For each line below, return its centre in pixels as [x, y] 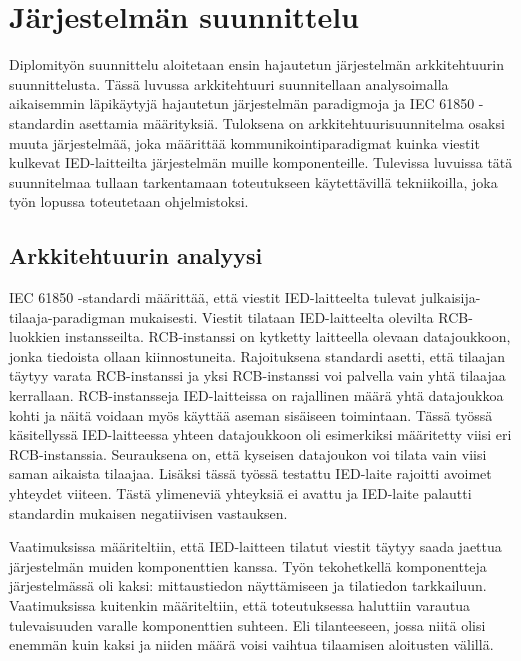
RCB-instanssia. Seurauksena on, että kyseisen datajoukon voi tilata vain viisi [248, 453]
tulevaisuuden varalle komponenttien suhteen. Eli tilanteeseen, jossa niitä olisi [247, 624]
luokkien [35, 336]
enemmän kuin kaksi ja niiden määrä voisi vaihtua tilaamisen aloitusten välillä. [251, 644]
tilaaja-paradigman [67, 316]
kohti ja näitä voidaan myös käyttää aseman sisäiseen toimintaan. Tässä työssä [251, 414]
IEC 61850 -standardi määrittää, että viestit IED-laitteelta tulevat [213, 297]
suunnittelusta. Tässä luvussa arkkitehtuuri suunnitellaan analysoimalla [229, 83]
